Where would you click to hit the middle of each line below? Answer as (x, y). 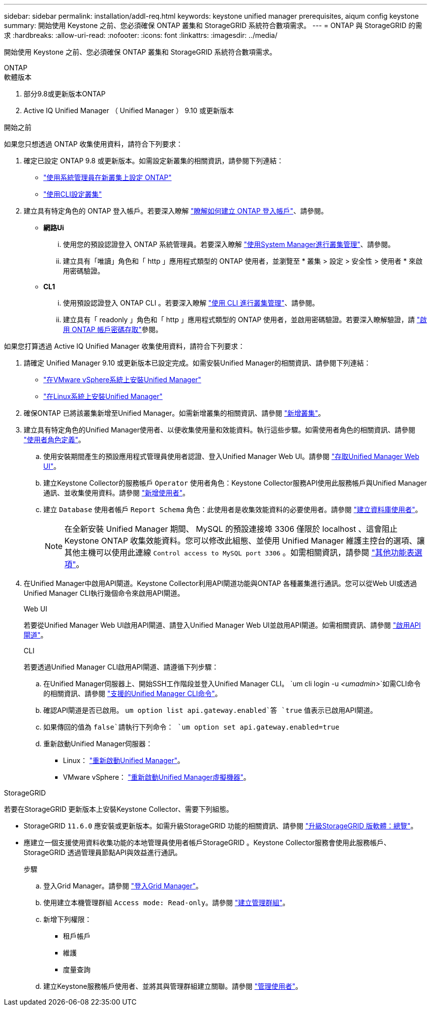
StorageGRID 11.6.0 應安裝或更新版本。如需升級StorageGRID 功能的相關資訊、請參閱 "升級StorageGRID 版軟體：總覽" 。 (221, 826)
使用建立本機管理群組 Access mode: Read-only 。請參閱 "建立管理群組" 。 (167, 903)
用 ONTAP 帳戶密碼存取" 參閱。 (113, 329)
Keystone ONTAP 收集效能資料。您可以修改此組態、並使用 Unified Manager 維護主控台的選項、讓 (245, 541)
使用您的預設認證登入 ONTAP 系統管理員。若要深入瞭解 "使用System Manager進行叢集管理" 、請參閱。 (229, 244)
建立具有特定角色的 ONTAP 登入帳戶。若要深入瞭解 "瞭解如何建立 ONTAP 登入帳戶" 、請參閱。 (176, 211)
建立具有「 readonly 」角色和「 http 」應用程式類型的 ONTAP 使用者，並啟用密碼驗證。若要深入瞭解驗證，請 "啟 (245, 320)
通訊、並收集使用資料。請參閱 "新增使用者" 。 (116, 493)
